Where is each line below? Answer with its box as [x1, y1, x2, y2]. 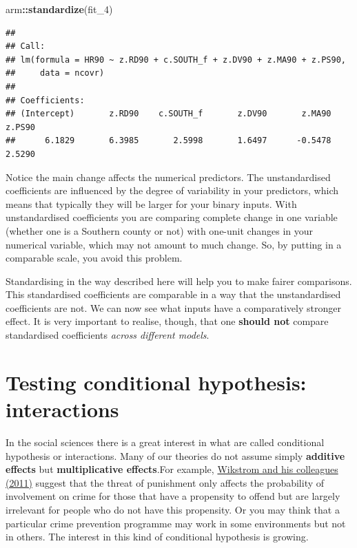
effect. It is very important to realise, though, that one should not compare [6, 314, 329, 328]
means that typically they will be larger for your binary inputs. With [6, 196, 297, 211]
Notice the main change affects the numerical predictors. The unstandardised [6, 169, 331, 184]
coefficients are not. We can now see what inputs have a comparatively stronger [6, 300, 341, 315]
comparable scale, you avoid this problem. [6, 251, 183, 265]
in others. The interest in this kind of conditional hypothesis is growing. [6, 529, 309, 544]
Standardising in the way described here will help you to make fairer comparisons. [6, 273, 352, 288]
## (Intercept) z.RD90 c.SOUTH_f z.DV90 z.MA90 [6, 109, 331, 119]
